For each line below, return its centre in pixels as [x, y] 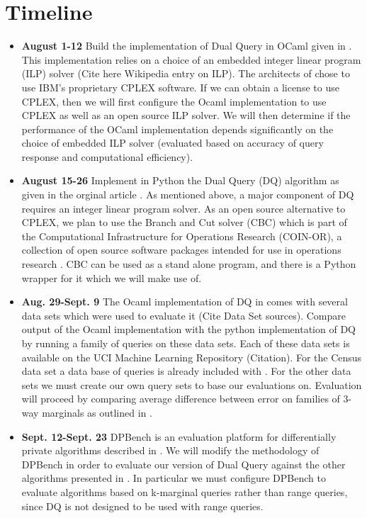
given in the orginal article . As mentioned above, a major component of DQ [188, 195]
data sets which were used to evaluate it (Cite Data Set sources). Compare [183, 315]
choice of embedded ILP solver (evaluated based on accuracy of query [173, 143]
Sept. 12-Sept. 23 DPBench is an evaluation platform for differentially [179, 436]
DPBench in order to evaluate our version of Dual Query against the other [183, 464]
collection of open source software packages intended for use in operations [181, 250]
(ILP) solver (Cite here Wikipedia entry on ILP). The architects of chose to [186, 73]
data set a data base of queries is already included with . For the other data [186, 371]
